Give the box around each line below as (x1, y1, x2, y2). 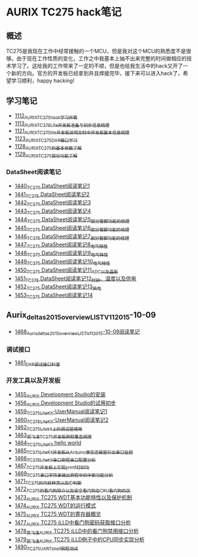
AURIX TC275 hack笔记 (6, 5, 122, 19)
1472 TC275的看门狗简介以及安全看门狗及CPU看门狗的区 (14, 485, 131, 494)
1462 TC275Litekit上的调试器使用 (14, 424, 82, 432)
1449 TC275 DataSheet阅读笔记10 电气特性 (14, 258, 111, 266)
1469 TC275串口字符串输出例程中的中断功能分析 (14, 470, 114, 478)
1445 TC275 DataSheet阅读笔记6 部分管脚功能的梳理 (14, 224, 130, 233)
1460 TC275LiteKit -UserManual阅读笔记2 (14, 416, 109, 425)
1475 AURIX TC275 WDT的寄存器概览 (14, 510, 101, 519)
